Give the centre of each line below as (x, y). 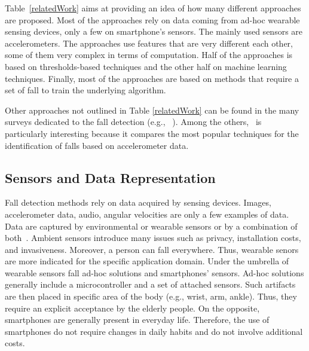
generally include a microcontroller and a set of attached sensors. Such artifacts (150, 284)
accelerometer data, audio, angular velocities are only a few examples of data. (147, 214)
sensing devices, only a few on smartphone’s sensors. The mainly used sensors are (154, 31)
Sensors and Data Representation (110, 177)
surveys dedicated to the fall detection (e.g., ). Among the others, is (133, 122)
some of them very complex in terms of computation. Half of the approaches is (149, 55)
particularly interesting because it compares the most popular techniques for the (152, 133)
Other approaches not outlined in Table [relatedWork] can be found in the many (152, 110)
